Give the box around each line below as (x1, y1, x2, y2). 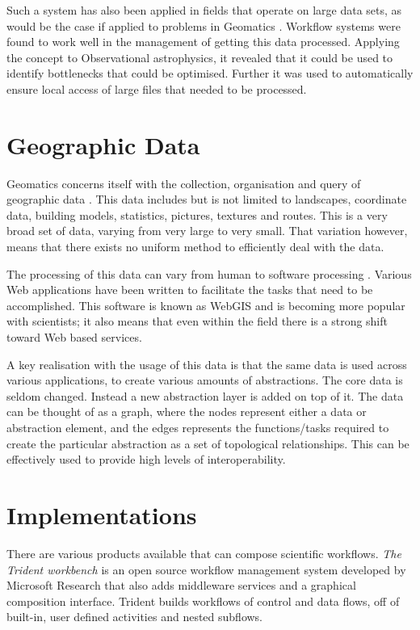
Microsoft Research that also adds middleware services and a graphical (6, 577, 356, 594)
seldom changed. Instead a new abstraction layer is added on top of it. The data (6, 387, 404, 404)
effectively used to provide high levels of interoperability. (6, 451, 286, 468)
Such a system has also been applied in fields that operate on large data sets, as (6, 2, 402, 18)
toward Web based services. (6, 329, 142, 346)
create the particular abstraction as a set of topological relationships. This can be (6, 435, 409, 451)
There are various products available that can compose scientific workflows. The (6, 544, 401, 561)
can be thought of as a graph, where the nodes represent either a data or (6, 403, 367, 420)
